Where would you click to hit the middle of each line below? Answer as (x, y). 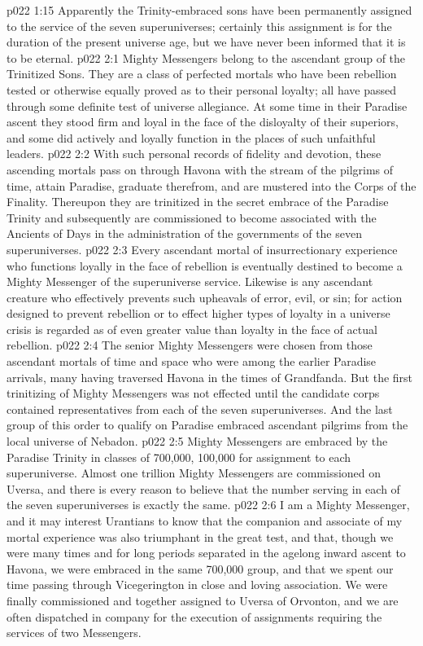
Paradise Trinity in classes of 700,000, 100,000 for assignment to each (179, 457)
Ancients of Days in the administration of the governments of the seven (184, 233)
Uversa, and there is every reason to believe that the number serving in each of (203, 488)
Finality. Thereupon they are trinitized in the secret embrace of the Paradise (198, 202)
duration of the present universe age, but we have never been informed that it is (206, 42)
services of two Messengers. (74, 633)
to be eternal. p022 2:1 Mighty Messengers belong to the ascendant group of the (206, 57)
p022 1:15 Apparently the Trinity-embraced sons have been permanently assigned (209, 10)
